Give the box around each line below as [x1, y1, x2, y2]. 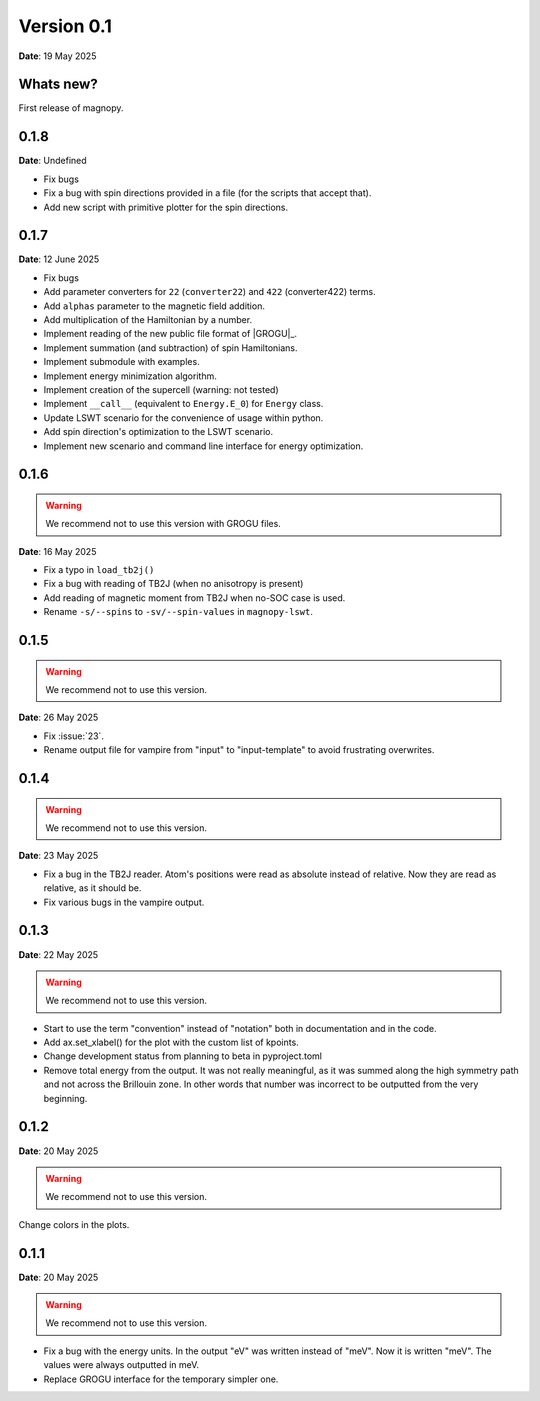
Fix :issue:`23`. [43, 730, 105, 742]
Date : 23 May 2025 [18, 850, 99, 862]
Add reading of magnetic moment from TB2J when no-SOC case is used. [43, 591, 346, 604]
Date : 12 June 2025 [18, 253, 100, 265]
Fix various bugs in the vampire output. [43, 896, 205, 908]
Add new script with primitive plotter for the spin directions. [43, 201, 289, 213]
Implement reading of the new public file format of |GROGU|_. [43, 328, 298, 340]
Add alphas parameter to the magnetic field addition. [43, 300, 265, 312]
